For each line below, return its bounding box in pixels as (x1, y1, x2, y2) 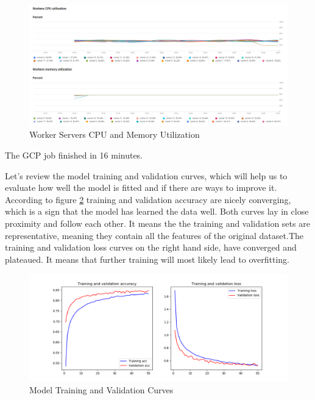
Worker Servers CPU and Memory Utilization (29, 128, 200, 141)
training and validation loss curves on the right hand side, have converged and (5, 241, 297, 254)
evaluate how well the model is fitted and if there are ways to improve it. (5, 181, 277, 194)
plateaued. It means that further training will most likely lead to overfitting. (5, 252, 290, 265)
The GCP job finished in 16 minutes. (5, 148, 143, 161)
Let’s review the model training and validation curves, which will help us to (5, 169, 288, 182)
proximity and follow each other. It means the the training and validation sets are (5, 216, 310, 229)
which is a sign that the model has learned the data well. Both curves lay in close (5, 205, 309, 218)
